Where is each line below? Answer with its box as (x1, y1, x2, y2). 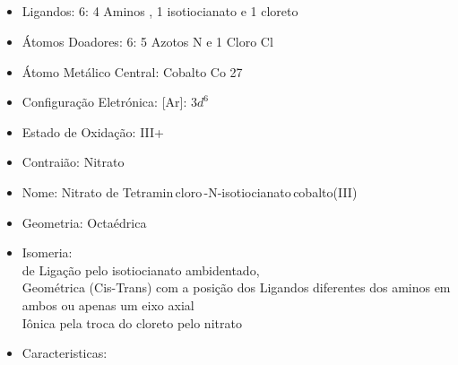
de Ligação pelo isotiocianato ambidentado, (22, 260, 260, 279)
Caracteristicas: (22, 343, 108, 362)
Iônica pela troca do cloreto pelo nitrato (22, 313, 242, 332)
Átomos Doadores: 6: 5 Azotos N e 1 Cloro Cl (22, 31, 273, 50)
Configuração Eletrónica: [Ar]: (22, 92, 187, 111)
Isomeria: (22, 243, 73, 262)
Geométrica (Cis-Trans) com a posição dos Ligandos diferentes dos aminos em (22, 278, 451, 297)
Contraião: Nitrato (22, 152, 125, 171)
